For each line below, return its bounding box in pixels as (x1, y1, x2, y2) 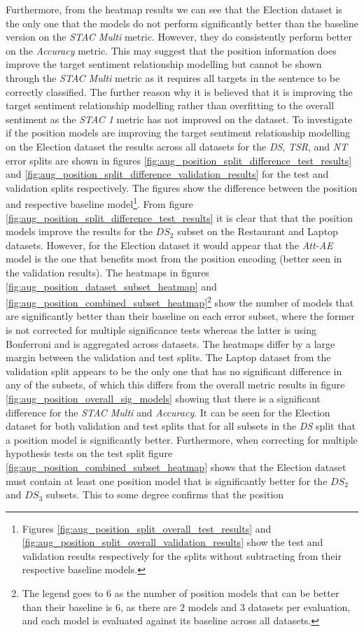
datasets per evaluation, (248, 599, 351, 614)
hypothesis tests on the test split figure (6, 446, 173, 461)
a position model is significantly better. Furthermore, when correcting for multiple (6, 432, 358, 447)
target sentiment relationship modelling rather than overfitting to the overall (6, 98, 335, 113)
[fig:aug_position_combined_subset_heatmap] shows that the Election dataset (6, 459, 346, 474)
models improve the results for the (6, 224, 153, 239)
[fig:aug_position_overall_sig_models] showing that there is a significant (6, 391, 321, 405)
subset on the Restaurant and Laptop (177, 224, 338, 239)
